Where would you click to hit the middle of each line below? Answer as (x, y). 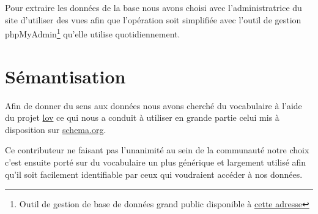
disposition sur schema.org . (56, 129)
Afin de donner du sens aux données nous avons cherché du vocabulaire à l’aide (153, 105)
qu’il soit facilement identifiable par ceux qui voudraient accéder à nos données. (154, 174)
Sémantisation (65, 76)
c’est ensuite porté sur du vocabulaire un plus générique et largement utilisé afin (156, 162)
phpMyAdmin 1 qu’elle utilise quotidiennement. (93, 33)
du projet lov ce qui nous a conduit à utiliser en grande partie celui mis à (142, 117)
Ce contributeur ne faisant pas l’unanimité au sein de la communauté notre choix (157, 150)
